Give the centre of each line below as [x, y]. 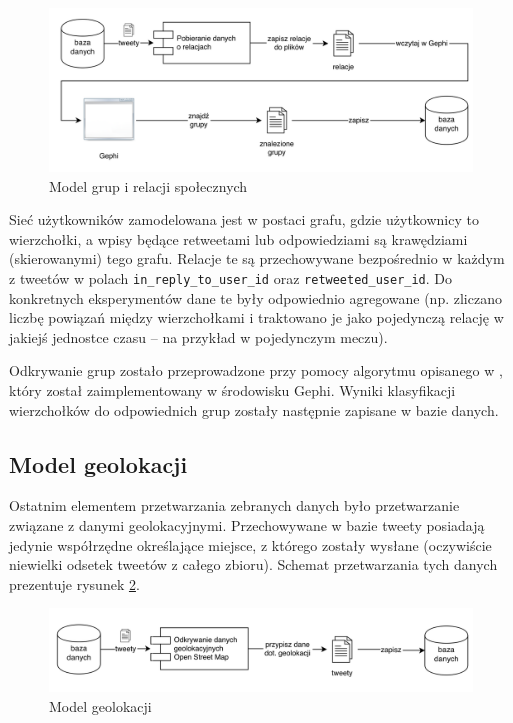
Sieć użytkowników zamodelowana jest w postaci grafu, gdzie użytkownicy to [244, 219]
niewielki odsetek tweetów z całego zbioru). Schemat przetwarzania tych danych [253, 564]
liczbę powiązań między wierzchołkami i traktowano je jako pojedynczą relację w [256, 317]
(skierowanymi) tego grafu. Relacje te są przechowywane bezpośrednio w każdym [257, 258]
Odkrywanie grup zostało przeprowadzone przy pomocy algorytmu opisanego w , [256, 370]
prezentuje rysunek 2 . [74, 583]
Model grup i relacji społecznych [148, 185]
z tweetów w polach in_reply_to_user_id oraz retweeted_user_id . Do [231, 277]
